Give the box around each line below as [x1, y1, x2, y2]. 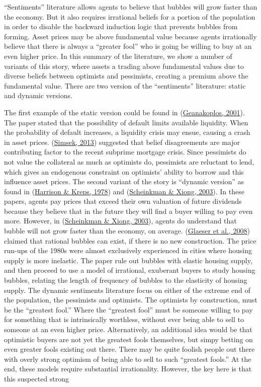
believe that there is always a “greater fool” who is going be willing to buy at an [4, 41, 252, 51]
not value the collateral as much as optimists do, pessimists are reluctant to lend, [4, 156, 254, 167]
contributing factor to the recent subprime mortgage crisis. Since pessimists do [4, 146, 246, 157]
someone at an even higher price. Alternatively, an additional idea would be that [4, 324, 252, 334]
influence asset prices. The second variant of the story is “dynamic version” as [4, 176, 244, 187]
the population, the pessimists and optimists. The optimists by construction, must [4, 294, 257, 305]
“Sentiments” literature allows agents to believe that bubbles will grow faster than [4, 2, 257, 12]
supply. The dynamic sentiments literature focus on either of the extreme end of [4, 284, 250, 295]
